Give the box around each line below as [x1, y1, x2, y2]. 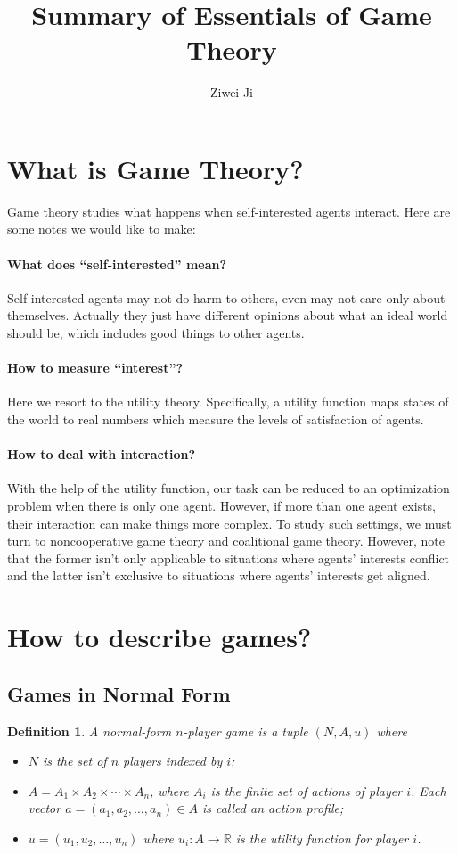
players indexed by [123, 751, 223, 770]
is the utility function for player [235, 828, 409, 847]
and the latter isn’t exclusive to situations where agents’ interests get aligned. [7, 566, 430, 585]
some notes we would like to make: [7, 219, 196, 238]
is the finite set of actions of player [210, 781, 403, 800]
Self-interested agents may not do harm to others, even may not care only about [7, 288, 446, 307]
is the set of [43, 751, 107, 770]
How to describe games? [7, 619, 312, 655]
